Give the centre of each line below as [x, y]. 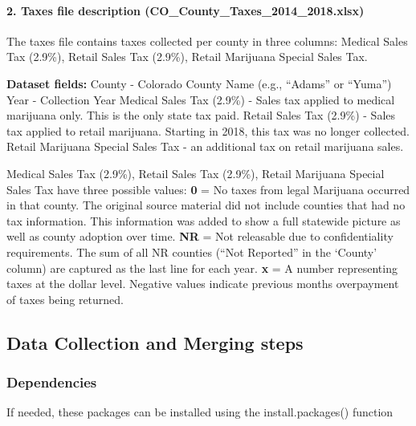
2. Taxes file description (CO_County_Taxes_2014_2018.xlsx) [186, 10]
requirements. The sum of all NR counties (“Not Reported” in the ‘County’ [192, 252]
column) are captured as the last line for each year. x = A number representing [202, 268]
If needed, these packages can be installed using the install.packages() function [200, 412]
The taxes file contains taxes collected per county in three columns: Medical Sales [207, 41]
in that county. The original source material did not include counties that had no [206, 205]
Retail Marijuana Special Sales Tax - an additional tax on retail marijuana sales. [205, 146]
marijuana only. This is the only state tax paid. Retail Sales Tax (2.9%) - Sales [201, 115]
